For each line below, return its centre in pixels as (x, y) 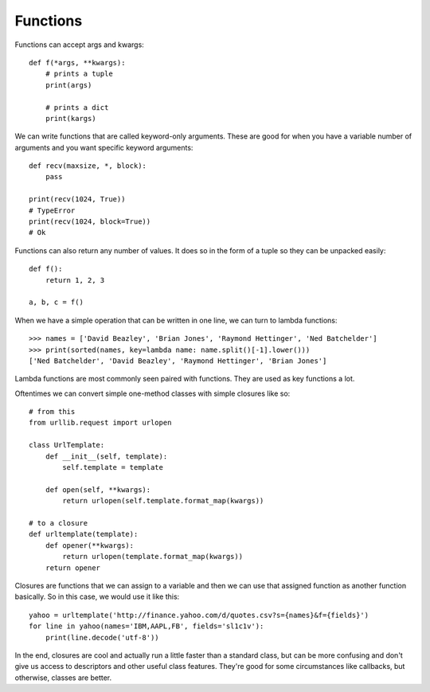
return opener (73, 568)
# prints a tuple (79, 74)
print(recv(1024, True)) (77, 199)
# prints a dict (77, 107)
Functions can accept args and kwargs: (80, 45)
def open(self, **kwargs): (98, 489)
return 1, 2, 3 (75, 280)
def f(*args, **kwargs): (77, 63)
